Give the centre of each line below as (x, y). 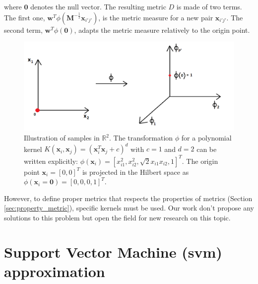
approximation (55, 271)
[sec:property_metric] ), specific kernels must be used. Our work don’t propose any (129, 208)
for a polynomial (206, 138)
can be (207, 149)
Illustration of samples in (62, 138)
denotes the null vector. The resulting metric (98, 6)
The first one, (25, 17)
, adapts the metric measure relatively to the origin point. (162, 30)
